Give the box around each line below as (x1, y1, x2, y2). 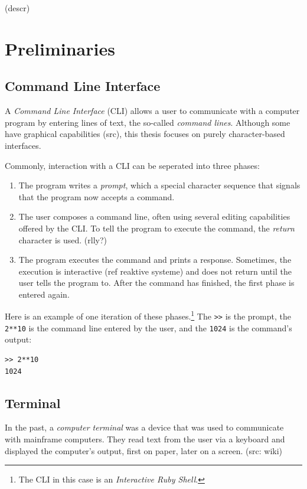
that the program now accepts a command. (18, 190, 175, 203)
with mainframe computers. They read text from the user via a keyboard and (5, 433, 285, 445)
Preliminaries (5, 36, 115, 60)
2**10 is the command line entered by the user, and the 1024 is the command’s (5, 321, 292, 334)
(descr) (5, 2, 30, 14)
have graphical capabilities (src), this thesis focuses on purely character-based (5, 128, 285, 140)
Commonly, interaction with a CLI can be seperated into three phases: (5, 159, 260, 171)
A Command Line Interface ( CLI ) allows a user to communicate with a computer (5, 105, 300, 117)
